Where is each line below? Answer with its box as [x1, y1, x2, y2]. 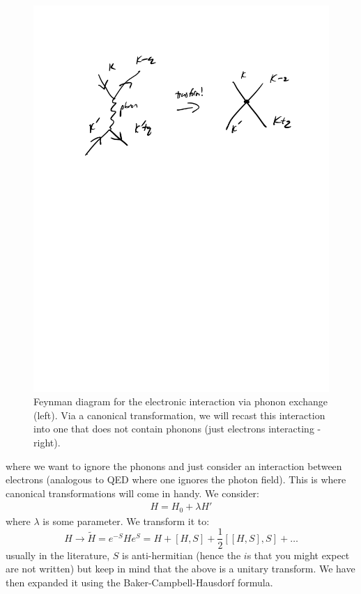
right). [33, 435, 61, 450]
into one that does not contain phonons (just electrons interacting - [33, 421, 321, 436]
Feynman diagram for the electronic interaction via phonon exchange [33, 394, 328, 409]
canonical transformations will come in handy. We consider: [6, 485, 259, 500]
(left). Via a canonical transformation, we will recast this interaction [33, 407, 325, 422]
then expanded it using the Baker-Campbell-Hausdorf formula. [6, 575, 273, 589]
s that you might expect [247, 547, 350, 562]
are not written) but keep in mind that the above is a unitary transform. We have [6, 561, 355, 576]
